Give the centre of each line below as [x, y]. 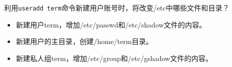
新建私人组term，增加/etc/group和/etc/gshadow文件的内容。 [114, 58]
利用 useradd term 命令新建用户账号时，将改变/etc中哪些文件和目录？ [117, 7]
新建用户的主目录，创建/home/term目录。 [84, 41]
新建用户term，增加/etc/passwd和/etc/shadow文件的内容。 [111, 24]
